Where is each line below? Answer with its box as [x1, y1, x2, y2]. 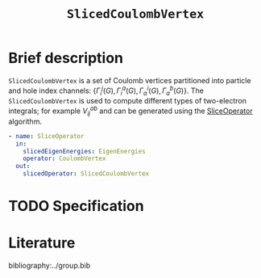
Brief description [8, 49, 123, 67]
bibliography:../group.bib [8, 261, 91, 271]
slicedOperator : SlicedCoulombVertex [23, 170, 150, 178]
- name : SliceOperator [8, 132, 85, 140]
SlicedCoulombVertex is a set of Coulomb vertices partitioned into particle [8, 75, 251, 85]
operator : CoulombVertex [23, 154, 106, 163]
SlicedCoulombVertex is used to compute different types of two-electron [8, 96, 247, 106]
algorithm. [8, 116, 43, 126]
